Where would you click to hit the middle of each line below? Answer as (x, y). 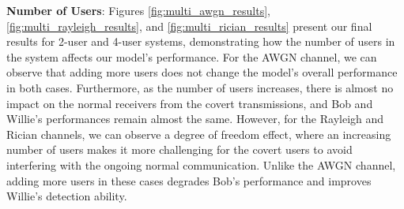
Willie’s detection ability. (67, 196)
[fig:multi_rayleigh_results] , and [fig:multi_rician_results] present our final (189, 26)
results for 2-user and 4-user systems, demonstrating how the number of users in (201, 41)
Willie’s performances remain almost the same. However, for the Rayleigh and (195, 119)
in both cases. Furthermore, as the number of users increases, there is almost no (200, 87)
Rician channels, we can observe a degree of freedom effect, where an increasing (199, 134)
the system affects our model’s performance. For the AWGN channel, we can (192, 56)
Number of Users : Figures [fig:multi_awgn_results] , (139, 10)
